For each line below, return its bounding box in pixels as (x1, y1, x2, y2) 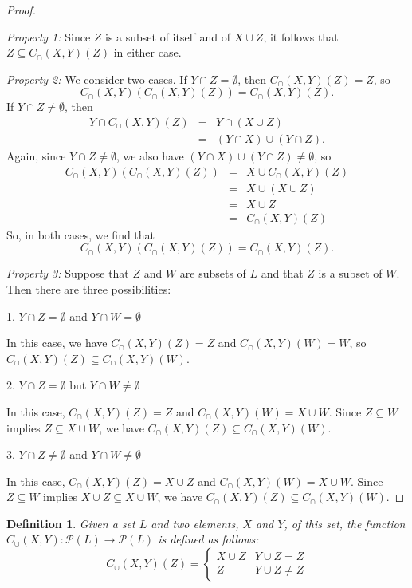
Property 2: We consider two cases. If (6, 70, 187, 87)
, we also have (116, 148, 184, 164)
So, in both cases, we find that (6, 226, 155, 243)
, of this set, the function (284, 515, 406, 531)
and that (261, 265, 304, 282)
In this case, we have (6, 334, 108, 351)
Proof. (6, 2, 36, 18)
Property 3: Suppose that (6, 265, 129, 282)
